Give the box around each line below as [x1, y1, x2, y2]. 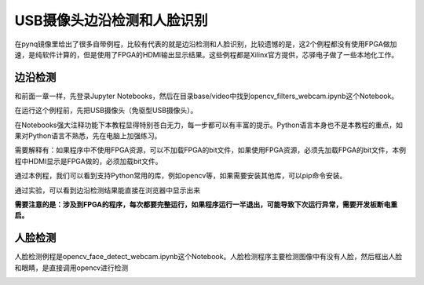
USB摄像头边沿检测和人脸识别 [14, 12, 208, 29]
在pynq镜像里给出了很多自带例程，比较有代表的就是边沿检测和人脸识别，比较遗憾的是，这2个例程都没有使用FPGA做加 [14, 39, 397, 49]
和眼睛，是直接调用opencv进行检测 [14, 263, 129, 272]
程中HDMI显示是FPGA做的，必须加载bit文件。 [14, 156, 163, 166]
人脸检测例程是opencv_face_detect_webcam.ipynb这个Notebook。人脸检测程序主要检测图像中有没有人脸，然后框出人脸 [14, 252, 403, 261]
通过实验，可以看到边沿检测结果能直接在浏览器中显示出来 [14, 185, 200, 195]
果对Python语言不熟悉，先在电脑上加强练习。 [14, 131, 162, 141]
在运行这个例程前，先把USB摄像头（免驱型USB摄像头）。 [14, 106, 198, 115]
